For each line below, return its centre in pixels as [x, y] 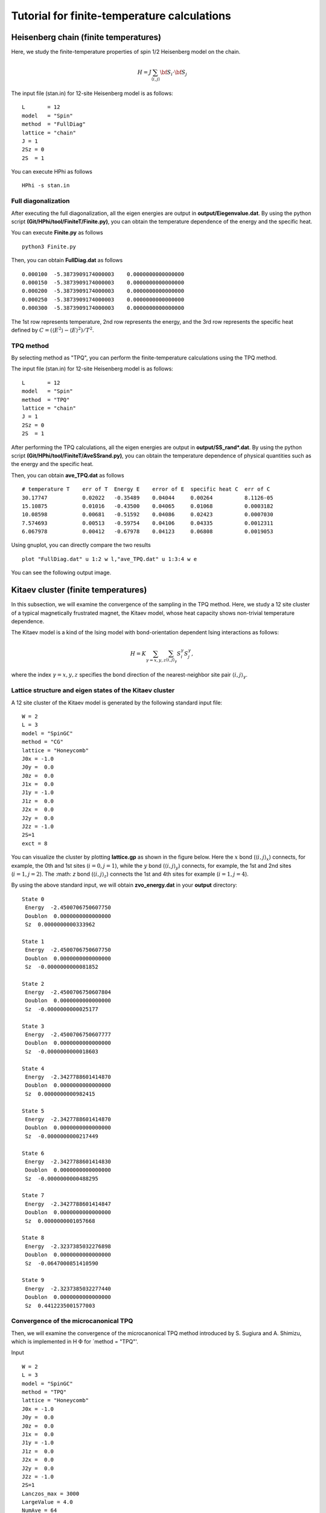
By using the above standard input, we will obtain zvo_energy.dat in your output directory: [124, 885]
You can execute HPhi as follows [52, 172]
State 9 [33, 1280]
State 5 [33, 1111]
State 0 [33, 899]
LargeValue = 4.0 [47, 1502]
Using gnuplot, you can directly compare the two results [81, 545]
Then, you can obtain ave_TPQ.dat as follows [68, 475]
